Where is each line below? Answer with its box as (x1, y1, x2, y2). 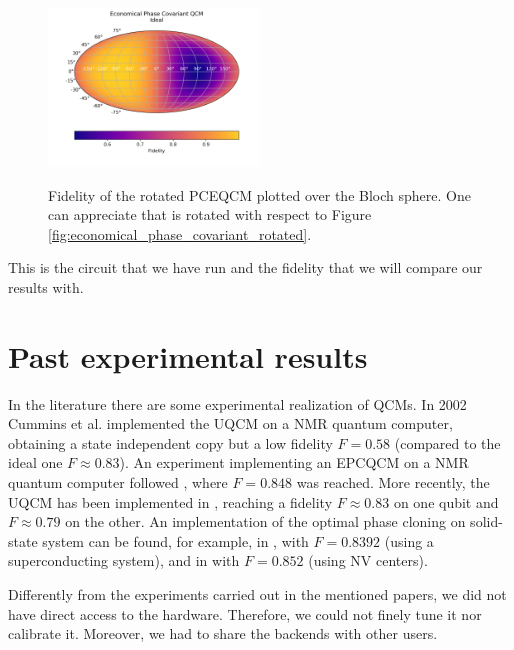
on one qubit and (393, 491, 499, 512)
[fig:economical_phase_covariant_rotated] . (48, 223, 312, 244)
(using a (384, 530, 434, 551)
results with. (8, 276, 84, 297)
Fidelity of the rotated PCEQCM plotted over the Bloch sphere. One (48, 184, 471, 205)
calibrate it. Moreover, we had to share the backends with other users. (8, 623, 438, 644)
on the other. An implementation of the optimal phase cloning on (65, 511, 466, 532)
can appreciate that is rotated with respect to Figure (48, 204, 372, 225)
